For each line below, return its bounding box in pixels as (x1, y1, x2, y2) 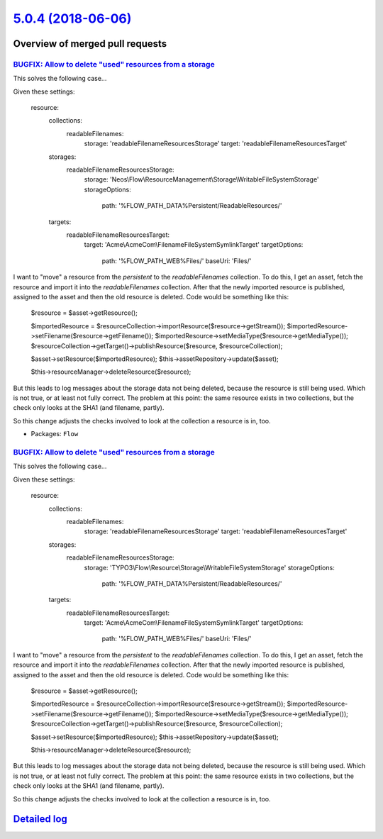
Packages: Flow (30, 430, 79, 438)
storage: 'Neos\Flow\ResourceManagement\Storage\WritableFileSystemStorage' (84, 175, 319, 184)
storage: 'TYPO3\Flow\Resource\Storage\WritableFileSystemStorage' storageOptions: (84, 563, 335, 572)
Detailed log (13, 813, 67, 826)
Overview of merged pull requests (13, 38, 167, 50)
